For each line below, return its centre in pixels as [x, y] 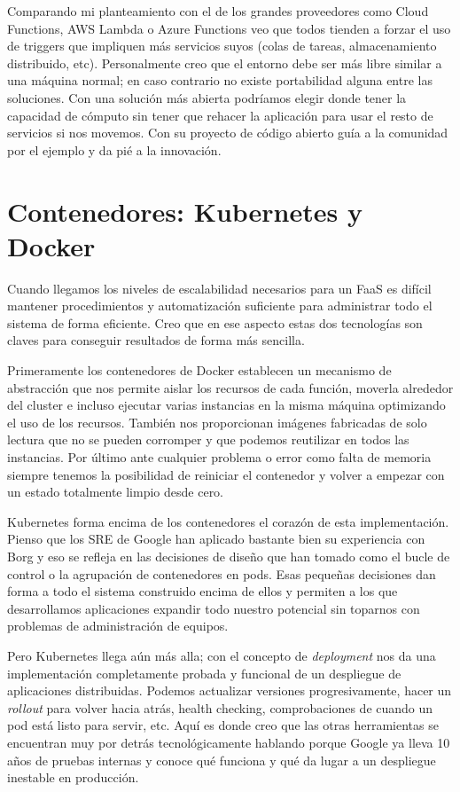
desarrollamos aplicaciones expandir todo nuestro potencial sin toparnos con [214, 608]
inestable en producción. [73, 777]
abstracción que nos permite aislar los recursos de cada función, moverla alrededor [230, 387]
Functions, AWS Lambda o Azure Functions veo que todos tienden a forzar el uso [229, 28]
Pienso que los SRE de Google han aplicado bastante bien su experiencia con [216, 539]
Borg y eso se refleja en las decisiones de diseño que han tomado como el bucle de [229, 556]
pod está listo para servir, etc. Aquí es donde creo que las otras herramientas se [223, 725]
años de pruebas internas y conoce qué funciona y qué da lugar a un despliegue [222, 760]
